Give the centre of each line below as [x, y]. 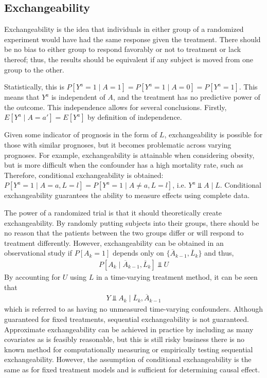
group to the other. [34, 69]
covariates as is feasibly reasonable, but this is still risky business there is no [124, 339]
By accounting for [32, 276]
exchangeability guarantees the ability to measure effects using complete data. [127, 195]
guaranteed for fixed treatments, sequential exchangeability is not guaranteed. [127, 319]
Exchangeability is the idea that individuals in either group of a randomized [124, 29]
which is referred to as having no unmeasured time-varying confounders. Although [134, 309]
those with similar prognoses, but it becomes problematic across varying [118, 144]
